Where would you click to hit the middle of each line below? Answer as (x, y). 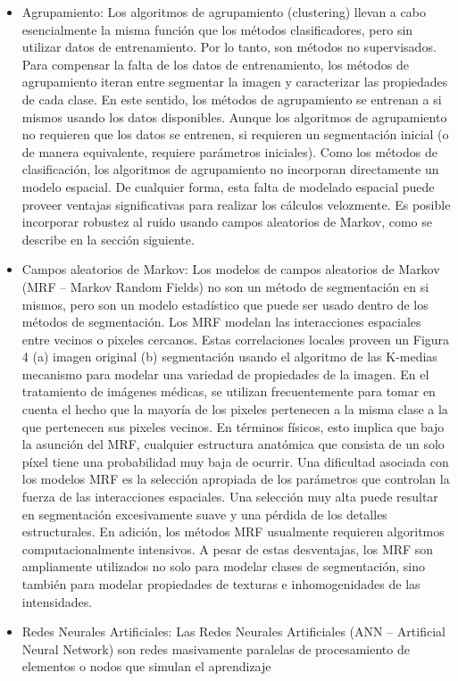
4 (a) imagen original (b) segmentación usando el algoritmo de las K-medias (229, 357)
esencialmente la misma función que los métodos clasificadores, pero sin (217, 29)
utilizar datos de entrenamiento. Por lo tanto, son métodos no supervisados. (229, 47)
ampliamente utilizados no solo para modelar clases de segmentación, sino (224, 566)
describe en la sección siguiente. (108, 239)
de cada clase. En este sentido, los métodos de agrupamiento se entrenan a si (232, 99)
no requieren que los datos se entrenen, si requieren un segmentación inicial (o (235, 134)
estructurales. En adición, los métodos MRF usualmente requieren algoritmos (233, 532)
